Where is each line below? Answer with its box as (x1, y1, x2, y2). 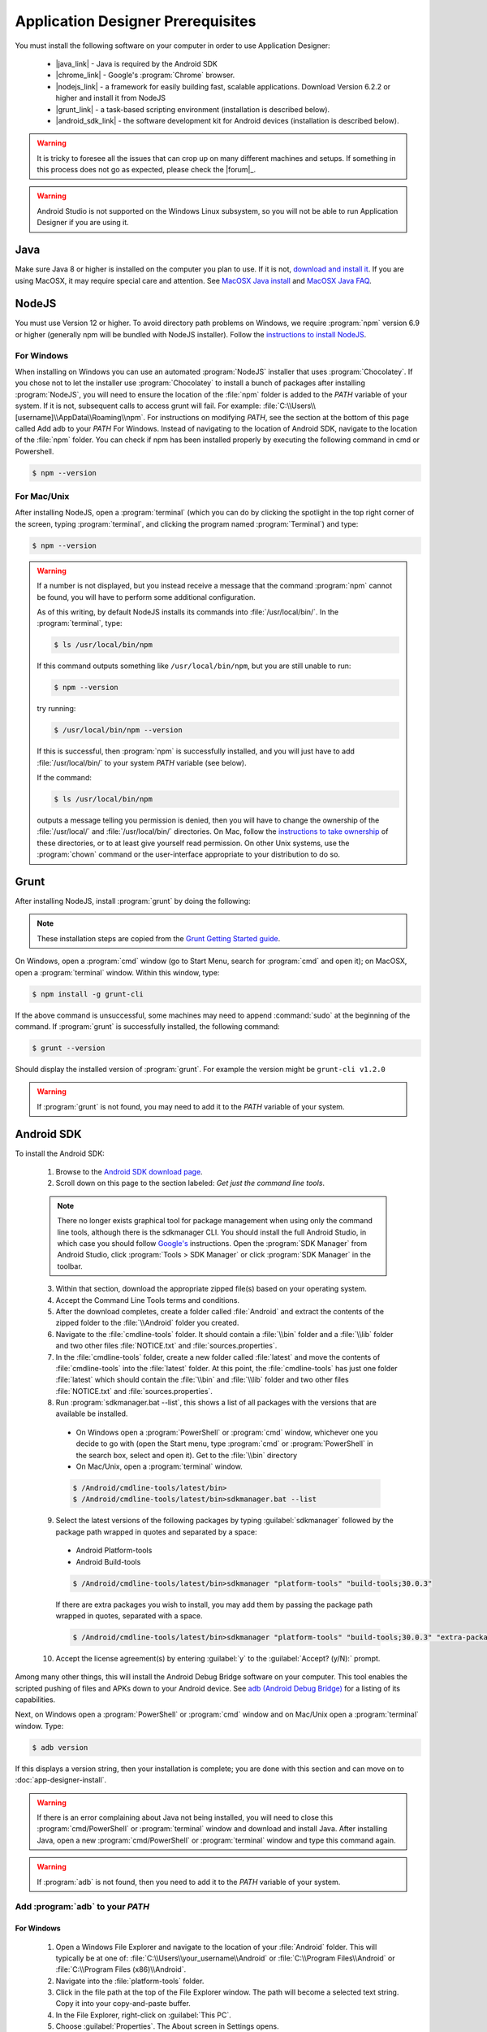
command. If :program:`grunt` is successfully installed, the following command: (15, 1022, 280, 1031)
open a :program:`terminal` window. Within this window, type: (15, 967, 220, 977)
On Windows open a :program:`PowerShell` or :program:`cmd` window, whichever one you (75, 1427, 378, 1437)
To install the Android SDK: (15, 1148, 105, 1158)
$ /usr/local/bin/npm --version (54, 726, 183, 735)
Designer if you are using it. (37, 218, 129, 228)
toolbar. (57, 1261, 83, 1271)
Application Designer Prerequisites (15, 12, 256, 30)
